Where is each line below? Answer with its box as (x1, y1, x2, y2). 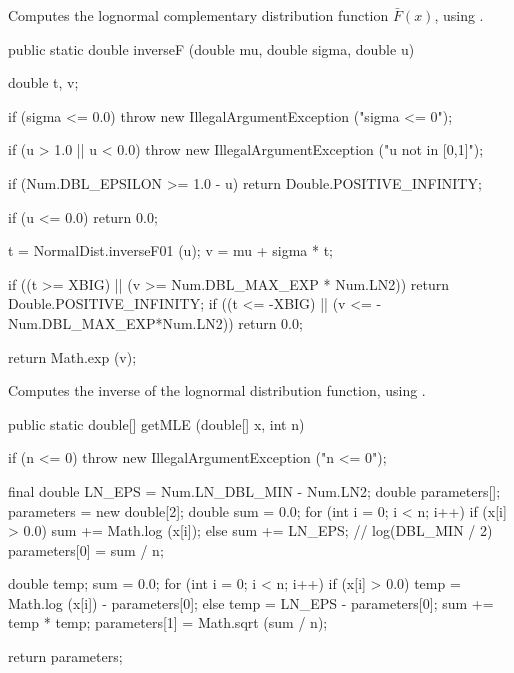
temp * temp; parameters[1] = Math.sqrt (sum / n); (8, 612, 328, 633)
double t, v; (8, 72, 79, 93)
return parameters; (8, 646, 123, 667)
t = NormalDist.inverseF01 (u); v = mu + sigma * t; (8, 240, 334, 261)
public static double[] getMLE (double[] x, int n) (8, 413, 305, 434)
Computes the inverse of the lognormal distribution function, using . (8, 380, 426, 401)
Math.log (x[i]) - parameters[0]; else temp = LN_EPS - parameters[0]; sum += (8, 592, 494, 613)
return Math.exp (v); (8, 346, 137, 367)
